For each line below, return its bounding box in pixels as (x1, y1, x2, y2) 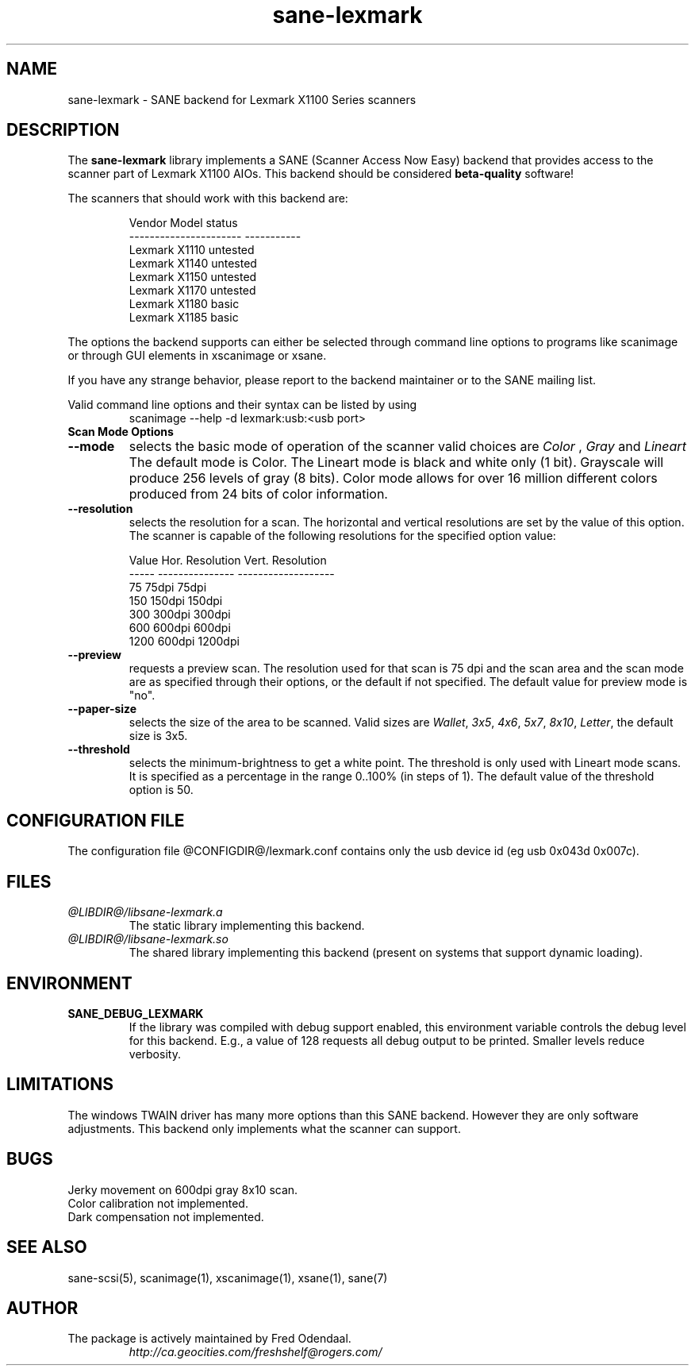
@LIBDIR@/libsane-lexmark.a (67, 905, 223, 919)
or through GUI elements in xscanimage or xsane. (67, 349, 327, 363)
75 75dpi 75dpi (129, 580, 207, 595)
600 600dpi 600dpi (129, 621, 231, 635)
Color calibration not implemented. (67, 1196, 248, 1210)
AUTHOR (6, 1297, 79, 1318)
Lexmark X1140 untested (129, 256, 257, 271)
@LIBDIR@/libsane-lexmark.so (67, 932, 228, 946)
